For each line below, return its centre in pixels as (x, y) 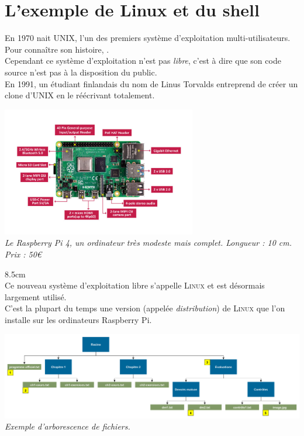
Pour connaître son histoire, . (57, 49)
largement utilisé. (36, 296)
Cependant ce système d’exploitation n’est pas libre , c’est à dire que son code (143, 61)
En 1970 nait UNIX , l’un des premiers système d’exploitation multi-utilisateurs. (148, 38)
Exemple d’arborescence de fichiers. (68, 426)
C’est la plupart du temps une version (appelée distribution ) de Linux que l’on (145, 308)
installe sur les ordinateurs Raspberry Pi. (78, 320)
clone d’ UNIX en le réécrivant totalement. (80, 95)
